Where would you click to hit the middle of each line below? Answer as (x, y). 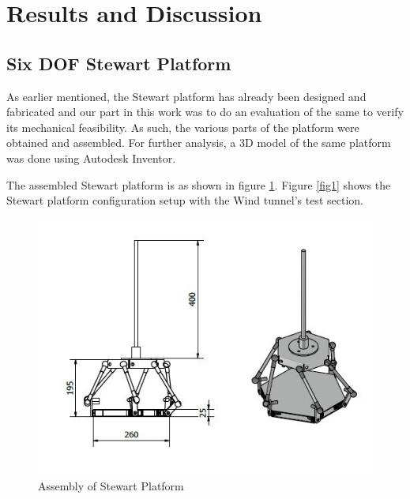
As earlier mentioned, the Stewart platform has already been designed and (186, 96)
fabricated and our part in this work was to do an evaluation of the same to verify (205, 112)
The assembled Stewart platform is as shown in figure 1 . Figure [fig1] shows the (199, 184)
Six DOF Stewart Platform (119, 63)
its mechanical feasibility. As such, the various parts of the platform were (183, 127)
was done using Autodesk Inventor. (91, 158)
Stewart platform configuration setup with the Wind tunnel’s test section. (185, 200)
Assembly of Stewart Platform (111, 486)
